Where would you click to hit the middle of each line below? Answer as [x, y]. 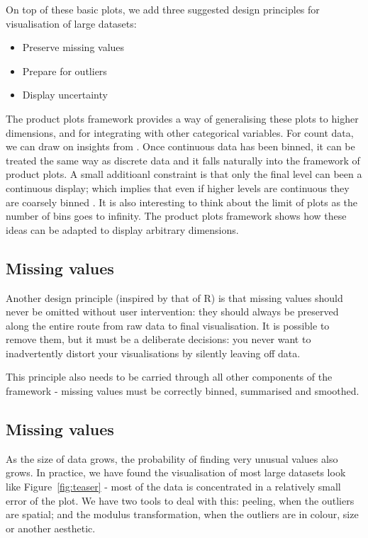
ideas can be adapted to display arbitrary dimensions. [122, 229]
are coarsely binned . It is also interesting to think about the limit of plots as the [182, 202]
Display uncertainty [65, 95]
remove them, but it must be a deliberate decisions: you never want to [158, 339]
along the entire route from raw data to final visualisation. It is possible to [168, 325]
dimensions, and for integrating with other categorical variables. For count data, [180, 132]
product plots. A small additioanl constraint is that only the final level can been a [184, 174]
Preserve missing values [73, 47]
